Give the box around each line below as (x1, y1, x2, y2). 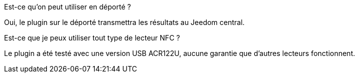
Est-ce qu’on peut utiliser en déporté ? (4, 2, 131, 11)
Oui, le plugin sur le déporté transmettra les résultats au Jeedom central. (4, 18, 245, 26)
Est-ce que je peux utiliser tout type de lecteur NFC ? (4, 33, 180, 42)
